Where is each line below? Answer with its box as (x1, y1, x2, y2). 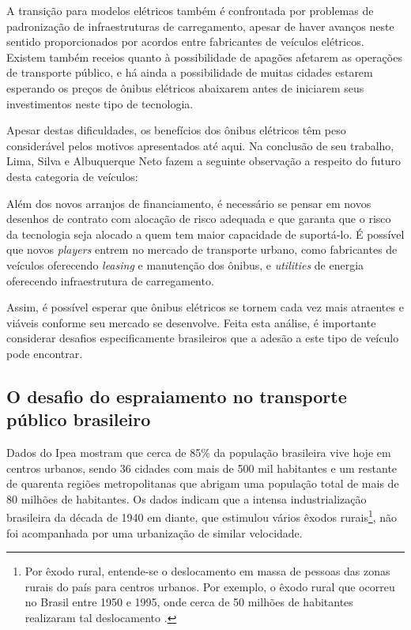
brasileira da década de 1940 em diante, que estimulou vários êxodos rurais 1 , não (6, 507, 398, 526)
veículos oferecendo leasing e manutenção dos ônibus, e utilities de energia (6, 256, 364, 273)
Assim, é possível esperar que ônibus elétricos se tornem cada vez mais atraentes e (6, 299, 404, 315)
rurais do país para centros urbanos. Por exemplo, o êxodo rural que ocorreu (25, 578, 395, 594)
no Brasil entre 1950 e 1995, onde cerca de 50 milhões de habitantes (25, 594, 353, 610)
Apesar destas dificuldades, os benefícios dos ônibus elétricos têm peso (6, 122, 346, 138)
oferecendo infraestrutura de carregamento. (6, 272, 214, 289)
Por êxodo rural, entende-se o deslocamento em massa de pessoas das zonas (25, 563, 390, 579)
